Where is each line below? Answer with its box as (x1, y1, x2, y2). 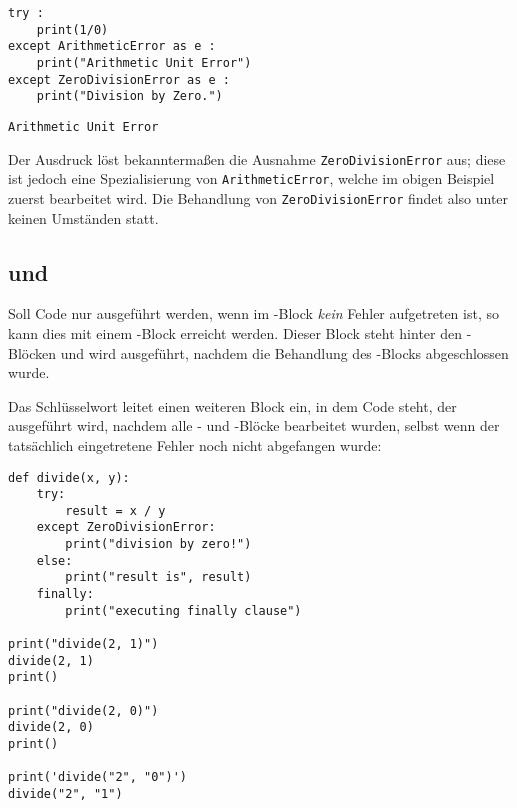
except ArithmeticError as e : (8, 39, 216, 54)
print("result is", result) (65, 570, 252, 585)
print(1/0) (36, 22, 109, 37)
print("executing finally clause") (65, 603, 302, 618)
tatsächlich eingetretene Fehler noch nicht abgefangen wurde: (8, 434, 382, 455)
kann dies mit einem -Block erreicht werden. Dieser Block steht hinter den (8, 322, 463, 343)
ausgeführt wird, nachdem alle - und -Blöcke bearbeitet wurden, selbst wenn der (8, 415, 500, 436)
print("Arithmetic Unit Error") (36, 55, 252, 70)
